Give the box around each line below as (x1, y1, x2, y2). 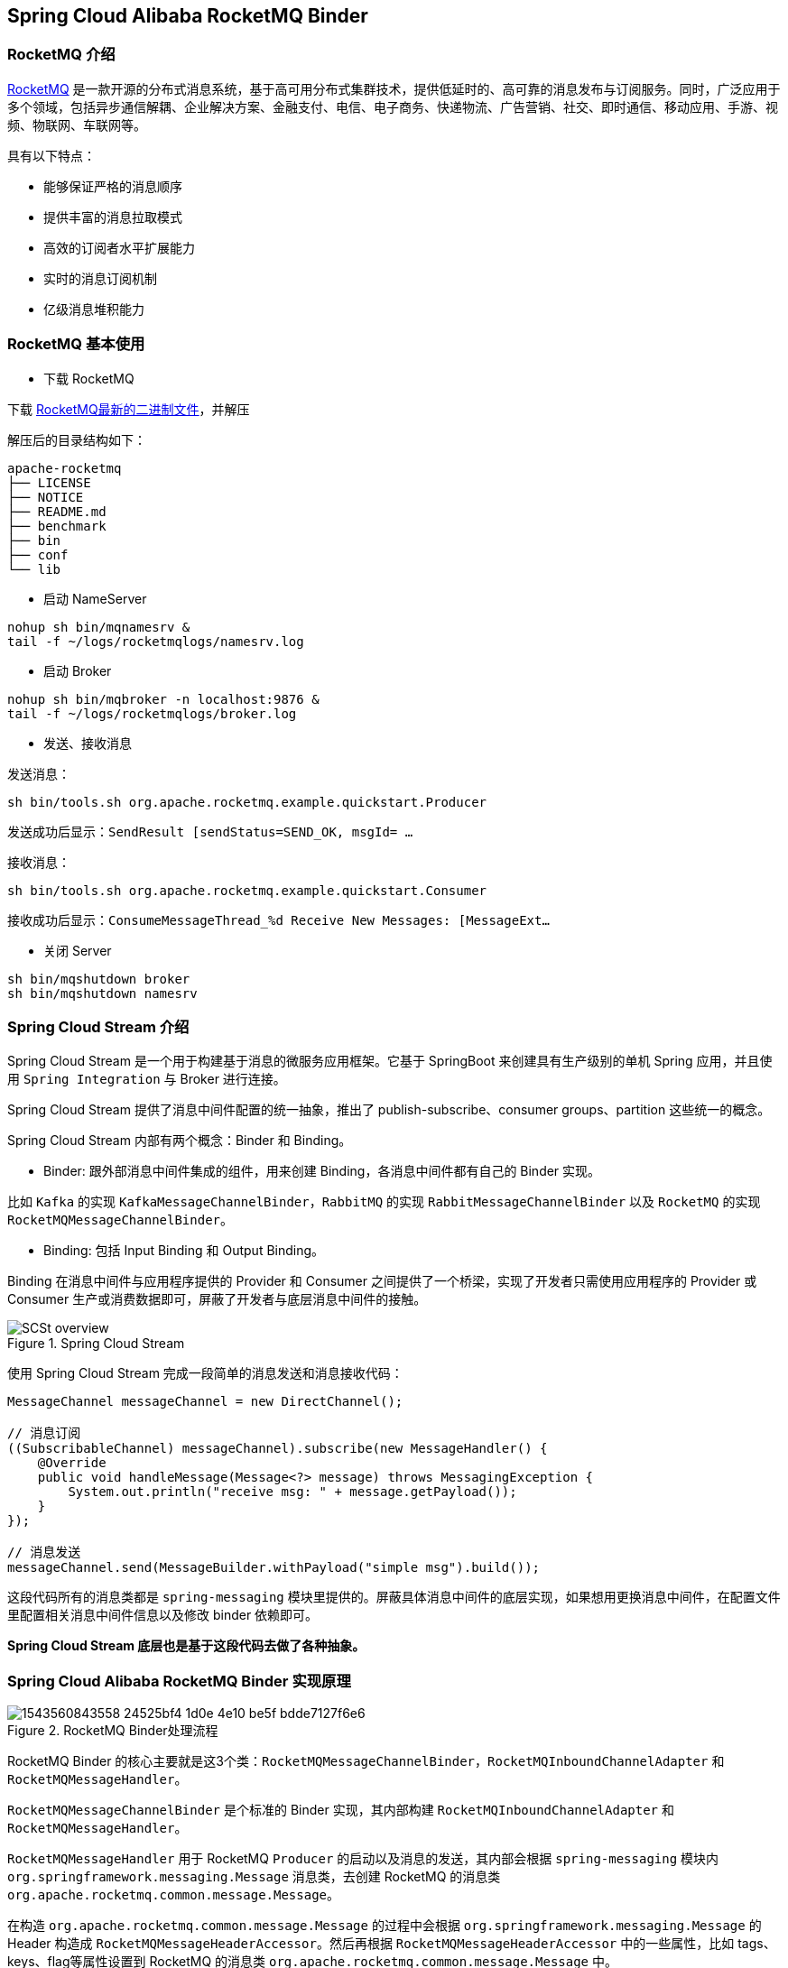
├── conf (7, 547, 69, 562)
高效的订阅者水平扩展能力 (43, 239, 195, 255)
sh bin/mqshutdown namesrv (7, 985, 198, 1001)
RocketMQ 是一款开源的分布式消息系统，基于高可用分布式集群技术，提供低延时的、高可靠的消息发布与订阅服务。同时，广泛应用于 (7, 80, 781, 97)
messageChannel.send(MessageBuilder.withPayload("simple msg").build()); (7, 1560, 541, 1575)
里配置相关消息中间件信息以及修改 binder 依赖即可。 (7, 1607, 319, 1623)
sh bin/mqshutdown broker (7, 971, 190, 986)
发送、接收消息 (43, 735, 132, 751)
